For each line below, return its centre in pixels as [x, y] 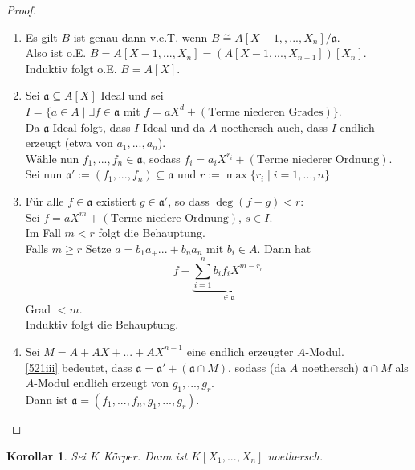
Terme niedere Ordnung [169, 218]
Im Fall [43, 233]
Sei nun [44, 174]
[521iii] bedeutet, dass [79, 367]
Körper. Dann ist [145, 455]
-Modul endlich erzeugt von [101, 383]
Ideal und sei [132, 95]
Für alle [45, 200]
